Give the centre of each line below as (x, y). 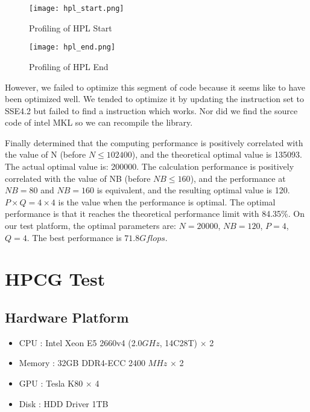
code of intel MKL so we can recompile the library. (99, 122)
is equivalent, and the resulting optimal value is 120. (193, 190)
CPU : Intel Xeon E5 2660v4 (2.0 (81, 342)
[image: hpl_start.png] (77, 8)
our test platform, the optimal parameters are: (90, 226)
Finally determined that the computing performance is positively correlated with (154, 142)
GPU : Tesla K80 (51, 383)
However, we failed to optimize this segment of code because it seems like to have (155, 87)
